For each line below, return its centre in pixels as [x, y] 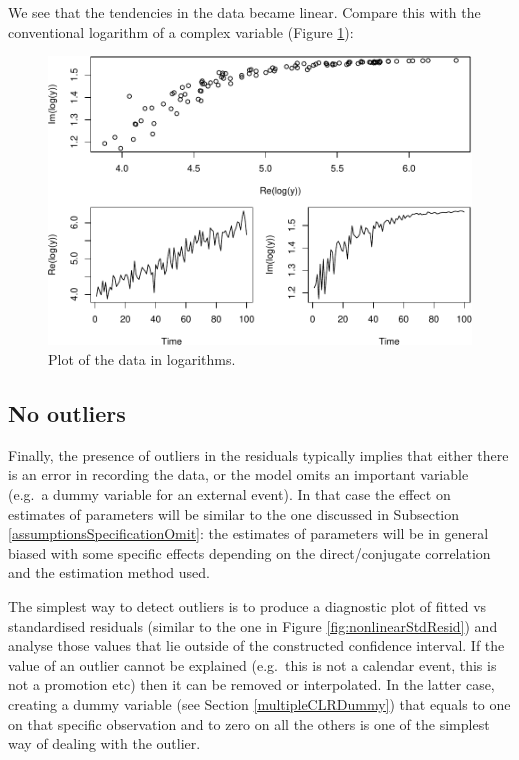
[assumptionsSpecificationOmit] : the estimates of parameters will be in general [248, 533]
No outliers [67, 412]
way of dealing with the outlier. [104, 743]
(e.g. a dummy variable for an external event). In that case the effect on [229, 493]
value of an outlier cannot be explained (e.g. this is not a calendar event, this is [252, 664]
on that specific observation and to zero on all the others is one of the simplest [249, 723]
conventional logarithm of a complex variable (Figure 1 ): [181, 31]
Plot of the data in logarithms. [142, 358]
